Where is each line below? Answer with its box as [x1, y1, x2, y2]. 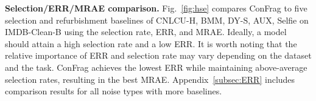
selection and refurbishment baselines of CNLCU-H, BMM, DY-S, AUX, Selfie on [5, 13, 309, 26]
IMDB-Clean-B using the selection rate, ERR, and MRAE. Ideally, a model [5, 25, 287, 38]
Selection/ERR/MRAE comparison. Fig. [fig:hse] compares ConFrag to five [5, 2, 307, 14]
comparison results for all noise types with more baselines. [5, 85, 222, 97]
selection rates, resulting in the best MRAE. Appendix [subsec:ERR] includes [5, 73, 295, 85]
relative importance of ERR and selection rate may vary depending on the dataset [5, 49, 312, 62]
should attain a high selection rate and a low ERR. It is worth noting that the [5, 37, 297, 50]
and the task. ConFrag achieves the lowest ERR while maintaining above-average [5, 60, 307, 73]
